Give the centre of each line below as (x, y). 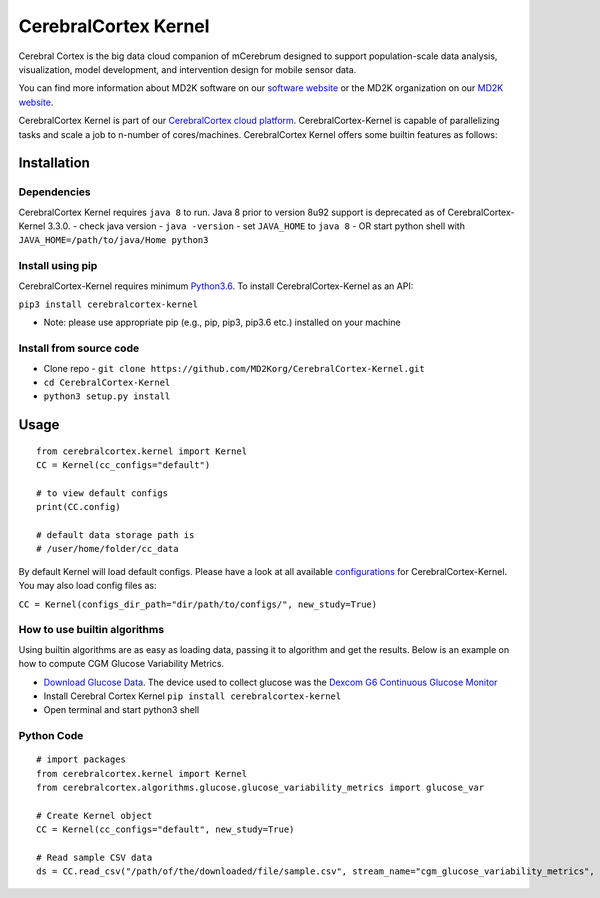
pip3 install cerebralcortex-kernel (108, 304)
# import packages (81, 759)
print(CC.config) (78, 507)
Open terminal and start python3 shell (121, 710)
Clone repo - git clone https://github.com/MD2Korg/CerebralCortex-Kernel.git (234, 368)
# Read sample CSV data (94, 857)
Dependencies (55, 192)
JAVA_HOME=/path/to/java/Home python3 (113, 240)
